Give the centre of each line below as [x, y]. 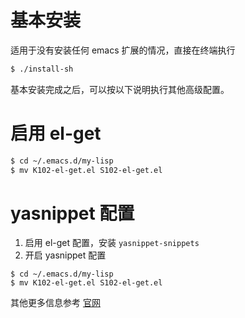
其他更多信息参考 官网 [55, 303]
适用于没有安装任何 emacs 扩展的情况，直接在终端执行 [123, 50]
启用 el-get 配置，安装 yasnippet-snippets [112, 243]
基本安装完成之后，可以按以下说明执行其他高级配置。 [120, 89]
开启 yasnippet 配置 [65, 255]
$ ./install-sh [42, 69]
